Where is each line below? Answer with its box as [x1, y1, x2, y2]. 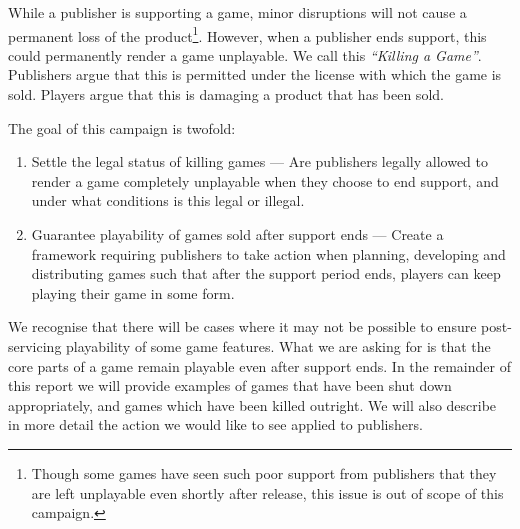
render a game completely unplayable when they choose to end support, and [31, 170, 499, 191]
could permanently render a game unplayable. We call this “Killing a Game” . [8, 44, 482, 65]
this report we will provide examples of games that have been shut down [8, 375, 452, 396]
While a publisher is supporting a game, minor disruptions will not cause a [8, 2, 467, 22]
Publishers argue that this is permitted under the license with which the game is [8, 64, 502, 85]
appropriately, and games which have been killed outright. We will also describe [8, 394, 497, 415]
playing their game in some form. [31, 282, 235, 303]
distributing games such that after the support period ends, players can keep [31, 263, 501, 284]
